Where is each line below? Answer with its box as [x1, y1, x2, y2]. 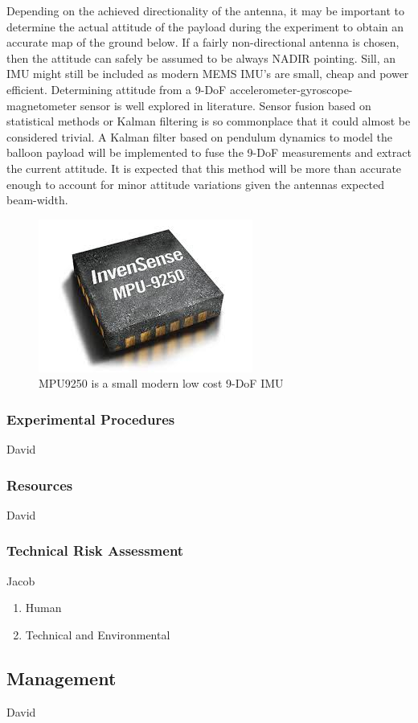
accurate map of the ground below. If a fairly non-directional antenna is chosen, [6, 34, 400, 51]
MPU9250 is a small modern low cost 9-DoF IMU [39, 375, 284, 392]
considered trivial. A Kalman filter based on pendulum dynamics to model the [6, 128, 392, 145]
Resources [6, 474, 73, 495]
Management [6, 665, 117, 690]
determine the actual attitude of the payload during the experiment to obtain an [6, 18, 404, 35]
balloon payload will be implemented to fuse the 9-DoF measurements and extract [6, 144, 412, 161]
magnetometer [6, 97, 77, 113]
